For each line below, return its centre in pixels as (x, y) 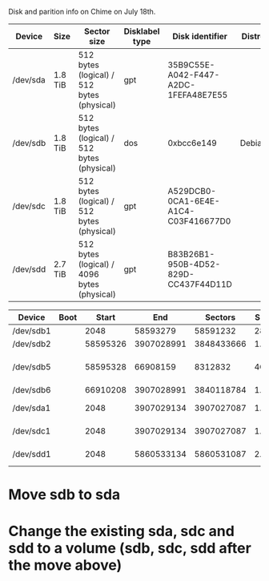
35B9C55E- (191, 65)
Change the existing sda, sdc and (121, 531)
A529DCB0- (192, 191)
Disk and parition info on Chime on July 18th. (82, 12)
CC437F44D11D (200, 284)
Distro (253, 36)
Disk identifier (200, 36)
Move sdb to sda (64, 495)
